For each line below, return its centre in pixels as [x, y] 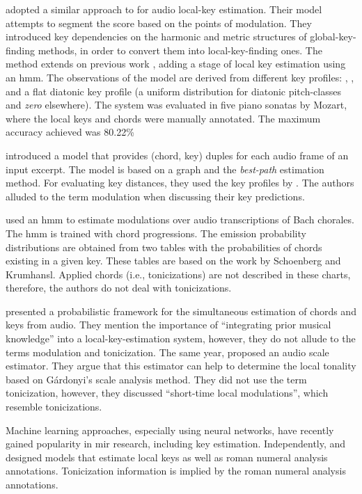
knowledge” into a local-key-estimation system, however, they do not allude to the [181, 338]
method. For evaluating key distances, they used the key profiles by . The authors [180, 183]
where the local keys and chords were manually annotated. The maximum [163, 118]
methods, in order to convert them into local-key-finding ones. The [180, 50]
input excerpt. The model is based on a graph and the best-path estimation [165, 169]
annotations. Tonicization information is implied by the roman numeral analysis [176, 471]
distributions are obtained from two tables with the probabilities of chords [164, 247]
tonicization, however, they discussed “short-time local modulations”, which [167, 393]
